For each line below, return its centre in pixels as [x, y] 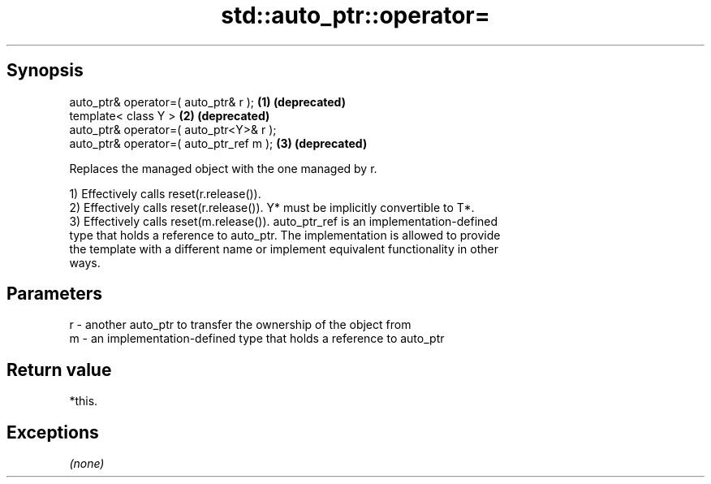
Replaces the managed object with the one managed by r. [223, 168]
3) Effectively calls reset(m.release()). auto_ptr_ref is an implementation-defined [284, 221]
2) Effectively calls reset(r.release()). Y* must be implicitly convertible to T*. [272, 207]
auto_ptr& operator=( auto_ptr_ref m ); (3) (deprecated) [218, 143]
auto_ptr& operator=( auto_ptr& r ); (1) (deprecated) [207, 102]
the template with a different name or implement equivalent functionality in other [284, 248]
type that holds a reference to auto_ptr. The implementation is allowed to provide [285, 235]
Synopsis [45, 71]
